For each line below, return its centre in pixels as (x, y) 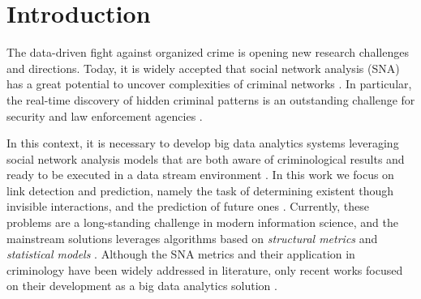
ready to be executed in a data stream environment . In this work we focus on (200, 175)
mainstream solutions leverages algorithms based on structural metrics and (192, 238)
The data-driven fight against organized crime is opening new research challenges (208, 52)
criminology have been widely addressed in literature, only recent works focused (205, 269)
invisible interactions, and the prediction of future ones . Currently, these (188, 206)
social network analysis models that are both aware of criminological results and (206, 158)
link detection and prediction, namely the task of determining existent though (200, 190)
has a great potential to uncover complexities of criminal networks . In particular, (209, 84)
